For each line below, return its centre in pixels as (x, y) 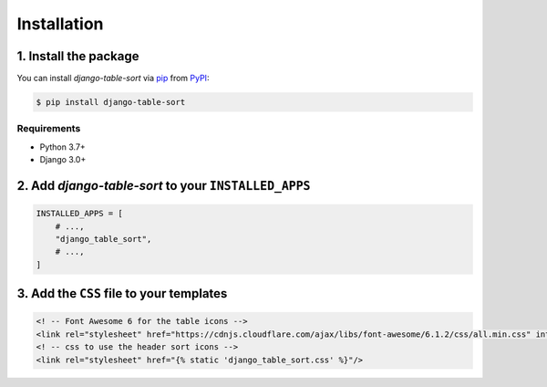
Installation (60, 24)
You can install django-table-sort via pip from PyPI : (113, 78)
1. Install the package (78, 56)
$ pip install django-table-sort (111, 102)
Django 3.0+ (63, 160)
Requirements (49, 129)
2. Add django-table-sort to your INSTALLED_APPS (164, 186)
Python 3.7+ (62, 147)
